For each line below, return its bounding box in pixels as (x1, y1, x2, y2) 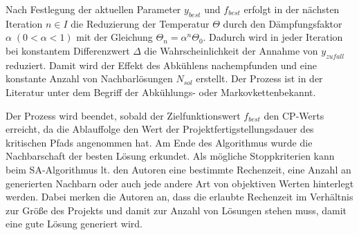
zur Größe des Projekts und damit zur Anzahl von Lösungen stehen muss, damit (6, 203, 347, 217)
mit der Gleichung (76, 30, 153, 44)
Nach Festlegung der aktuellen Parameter (6, 2, 181, 16)
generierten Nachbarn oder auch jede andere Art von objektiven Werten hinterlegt (6, 176, 354, 190)
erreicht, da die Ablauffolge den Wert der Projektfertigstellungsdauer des (6, 122, 314, 136)
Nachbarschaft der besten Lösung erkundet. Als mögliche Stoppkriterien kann (6, 149, 335, 163)
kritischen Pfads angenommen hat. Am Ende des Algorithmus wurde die (6, 135, 313, 149)
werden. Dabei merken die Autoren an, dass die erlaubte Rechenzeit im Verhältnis (6, 189, 353, 204)
